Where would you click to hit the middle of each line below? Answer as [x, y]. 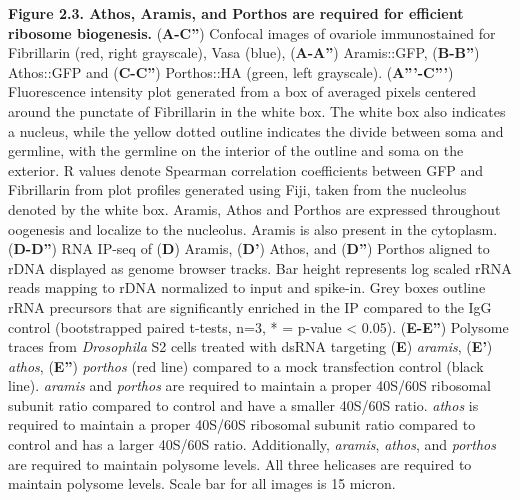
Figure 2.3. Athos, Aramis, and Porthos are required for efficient [236, 13]
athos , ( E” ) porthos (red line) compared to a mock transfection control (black [246, 365]
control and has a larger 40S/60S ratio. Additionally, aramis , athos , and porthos [252, 444]
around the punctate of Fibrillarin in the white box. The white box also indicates [257, 110]
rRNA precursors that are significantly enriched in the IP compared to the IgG [250, 306]
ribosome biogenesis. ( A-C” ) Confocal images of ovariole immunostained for [252, 32]
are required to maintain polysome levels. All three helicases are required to [240, 463]
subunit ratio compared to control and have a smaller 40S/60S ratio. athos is [243, 404]
